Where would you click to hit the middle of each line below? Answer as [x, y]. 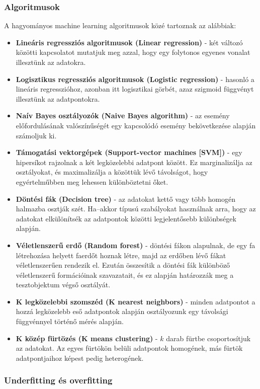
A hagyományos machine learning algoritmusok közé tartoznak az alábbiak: [120, 25]
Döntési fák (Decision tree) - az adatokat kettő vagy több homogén [125, 199]
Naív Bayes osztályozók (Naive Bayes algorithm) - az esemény [123, 115]
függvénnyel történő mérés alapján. [70, 321]
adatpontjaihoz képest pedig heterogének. [80, 358]
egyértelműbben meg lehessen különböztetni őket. [92, 181]
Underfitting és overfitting [58, 380]
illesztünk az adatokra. [51, 62]
